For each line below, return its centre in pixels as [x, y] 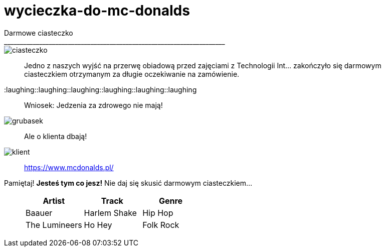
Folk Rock [161, 225]
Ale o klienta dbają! [56, 136]
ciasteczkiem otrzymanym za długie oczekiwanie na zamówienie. [132, 74]
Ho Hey [98, 225]
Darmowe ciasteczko [39, 33]
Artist [54, 201]
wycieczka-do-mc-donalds [97, 11]
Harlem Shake [110, 213]
